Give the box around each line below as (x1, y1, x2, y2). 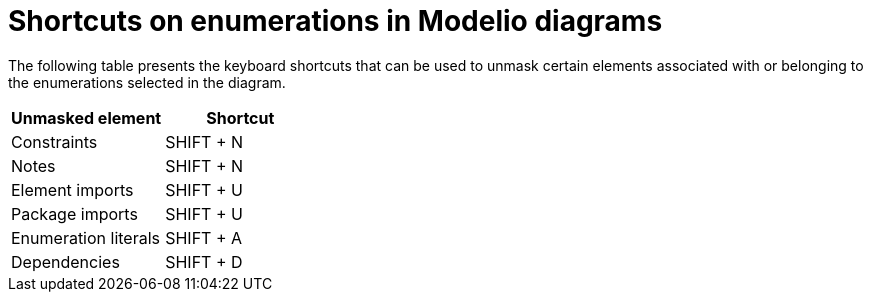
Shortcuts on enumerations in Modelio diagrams (8, 4, 663, 38)
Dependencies (11, 251, 120, 272)
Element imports (11, 179, 134, 200)
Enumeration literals (11, 227, 161, 248)
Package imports (11, 203, 138, 224)
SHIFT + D (165, 251, 243, 272)
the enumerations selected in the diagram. (8, 73, 286, 91)
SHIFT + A (165, 227, 243, 248)
